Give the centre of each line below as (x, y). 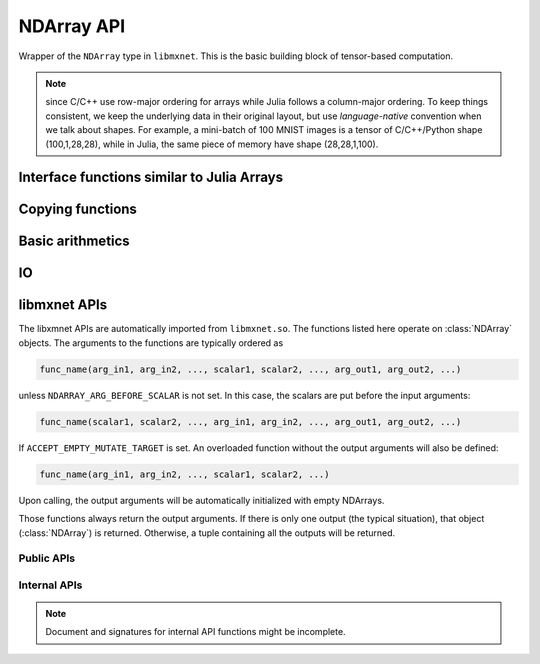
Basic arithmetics (74, 241)
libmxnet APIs (63, 305)
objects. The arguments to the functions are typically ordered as (151, 342)
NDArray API (72, 26)
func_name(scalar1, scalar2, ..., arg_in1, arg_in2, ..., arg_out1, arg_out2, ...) (250, 421)
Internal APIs (50, 585)
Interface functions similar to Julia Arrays (151, 177)
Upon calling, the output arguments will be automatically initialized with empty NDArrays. (201, 500)
